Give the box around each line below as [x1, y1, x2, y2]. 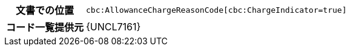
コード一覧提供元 [6, 21, 84, 33]
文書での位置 [16, 4, 74, 16]
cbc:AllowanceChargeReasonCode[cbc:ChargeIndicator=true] [86, 5, 347, 15]
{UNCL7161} [86, 21, 141, 33]
